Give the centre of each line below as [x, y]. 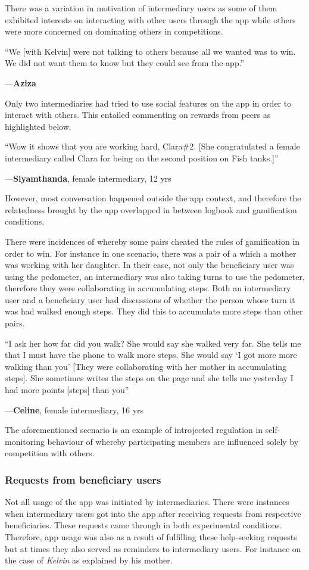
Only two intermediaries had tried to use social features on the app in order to [148, 103]
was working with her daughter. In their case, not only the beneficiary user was [149, 265]
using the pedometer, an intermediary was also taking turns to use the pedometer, [155, 276]
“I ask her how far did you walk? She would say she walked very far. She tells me [153, 343]
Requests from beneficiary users [83, 479]
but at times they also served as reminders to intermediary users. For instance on [153, 548]
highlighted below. [38, 126]
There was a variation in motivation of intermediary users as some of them [141, 8]
